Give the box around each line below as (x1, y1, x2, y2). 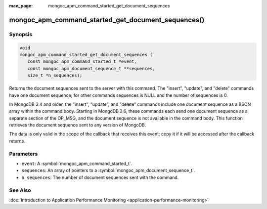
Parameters (9, 150, 38, 157)
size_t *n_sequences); (27, 73, 83, 79)
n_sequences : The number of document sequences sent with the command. (21, 174, 179, 180)
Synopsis (9, 31, 32, 38)
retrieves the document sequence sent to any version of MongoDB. (9, 122, 146, 128)
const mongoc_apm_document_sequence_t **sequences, (27, 66, 155, 71)
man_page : (9, 3, 33, 8)
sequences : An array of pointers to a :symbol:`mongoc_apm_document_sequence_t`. (21, 167, 195, 173)
